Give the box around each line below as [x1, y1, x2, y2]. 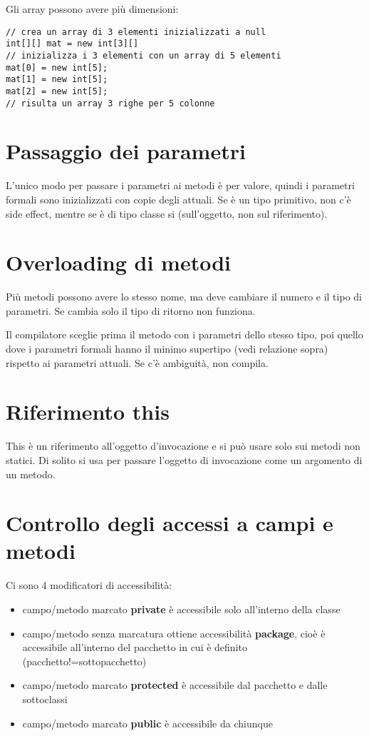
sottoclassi [22, 691, 68, 706]
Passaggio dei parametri [6, 136, 246, 166]
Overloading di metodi [6, 248, 232, 277]
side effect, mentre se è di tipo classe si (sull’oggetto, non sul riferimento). [6, 206, 328, 221]
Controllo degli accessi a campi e [6, 508, 333, 538]
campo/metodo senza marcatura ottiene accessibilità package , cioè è [22, 625, 326, 640]
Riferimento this [6, 397, 170, 426]
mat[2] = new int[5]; [6, 86, 108, 96]
